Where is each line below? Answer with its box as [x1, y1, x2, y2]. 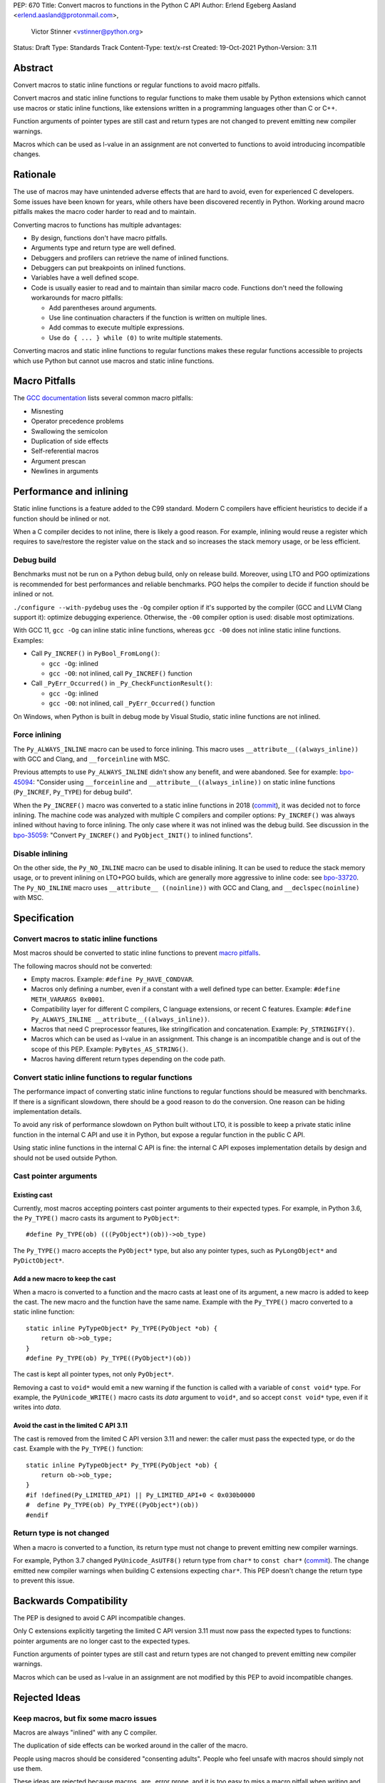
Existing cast [13, 1191, 53, 1200]
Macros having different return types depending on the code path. [31, 1055, 226, 1063]
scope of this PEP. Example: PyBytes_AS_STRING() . [31, 1045, 188, 1053]
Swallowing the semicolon [31, 426, 108, 435]
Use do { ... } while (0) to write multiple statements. [48, 333, 223, 342]
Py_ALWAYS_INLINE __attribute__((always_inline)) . [31, 1015, 210, 1023]
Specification [13, 911, 74, 924]
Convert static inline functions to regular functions [13, 1072, 192, 1082]
